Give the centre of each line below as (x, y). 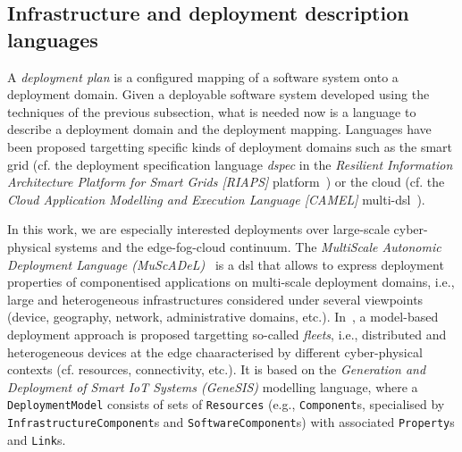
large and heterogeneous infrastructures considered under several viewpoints (215, 299)
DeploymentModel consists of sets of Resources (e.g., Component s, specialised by (226, 404)
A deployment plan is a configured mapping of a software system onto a (203, 76)
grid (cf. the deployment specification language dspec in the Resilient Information (230, 164)
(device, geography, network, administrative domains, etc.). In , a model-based (223, 317)
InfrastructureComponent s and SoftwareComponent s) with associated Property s (231, 421)
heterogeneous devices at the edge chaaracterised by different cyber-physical (215, 352)
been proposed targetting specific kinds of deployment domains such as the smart (230, 146)
